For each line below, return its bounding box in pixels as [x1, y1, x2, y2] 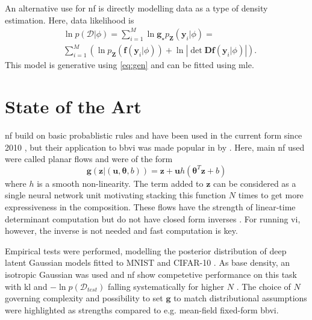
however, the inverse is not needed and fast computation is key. [5, 224, 238, 237]
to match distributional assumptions [173, 292, 307, 304]
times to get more [238, 189, 304, 201]
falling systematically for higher [107, 280, 225, 292]
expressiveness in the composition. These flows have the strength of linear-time [5, 200, 296, 213]
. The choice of [236, 280, 291, 292]
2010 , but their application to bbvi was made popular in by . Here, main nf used [5, 140, 305, 153]
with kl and [5, 280, 48, 292]
